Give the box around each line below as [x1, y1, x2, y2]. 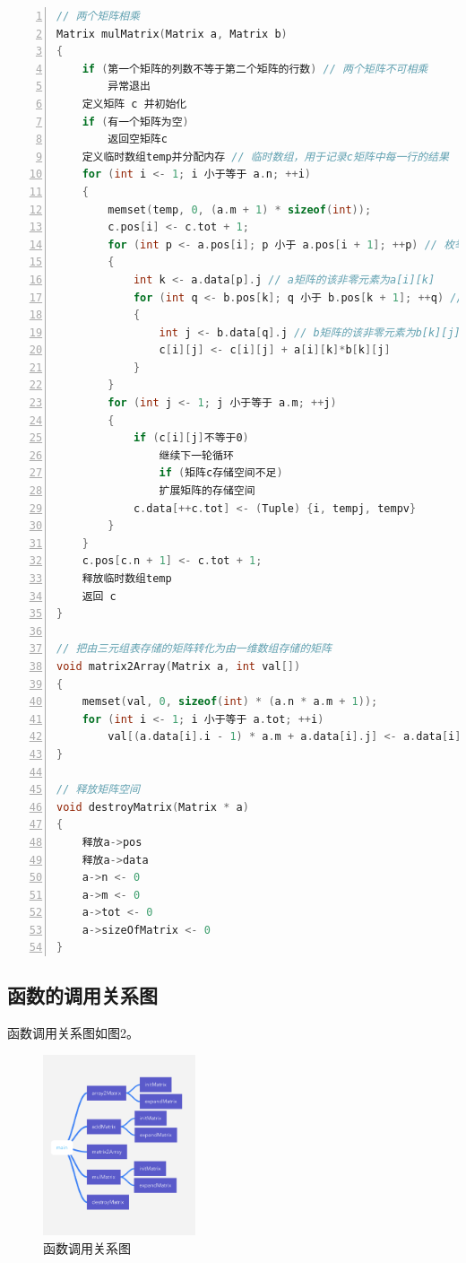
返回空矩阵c [108, 133, 168, 146]
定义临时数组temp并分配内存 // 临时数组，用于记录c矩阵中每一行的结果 [82, 150, 449, 163]
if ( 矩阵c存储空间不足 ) [159, 466, 283, 480]
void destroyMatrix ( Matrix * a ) [56, 800, 249, 814]
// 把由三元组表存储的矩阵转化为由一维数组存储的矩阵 [56, 642, 332, 656]
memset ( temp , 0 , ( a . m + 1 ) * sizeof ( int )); [108, 203, 372, 216]
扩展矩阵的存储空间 [159, 484, 255, 498]
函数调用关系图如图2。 [7, 1023, 139, 1042]
